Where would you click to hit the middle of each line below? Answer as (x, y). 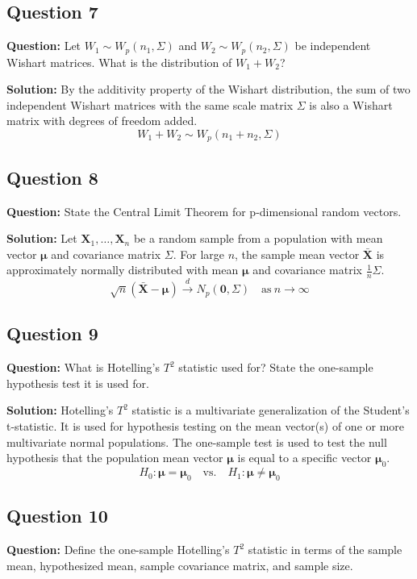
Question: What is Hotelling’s (83, 367)
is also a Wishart (351, 104)
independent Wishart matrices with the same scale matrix (150, 104)
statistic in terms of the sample (325, 550)
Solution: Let (42, 238)
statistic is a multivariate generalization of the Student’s (271, 410)
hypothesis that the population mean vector (115, 458)
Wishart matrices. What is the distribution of (119, 62)
